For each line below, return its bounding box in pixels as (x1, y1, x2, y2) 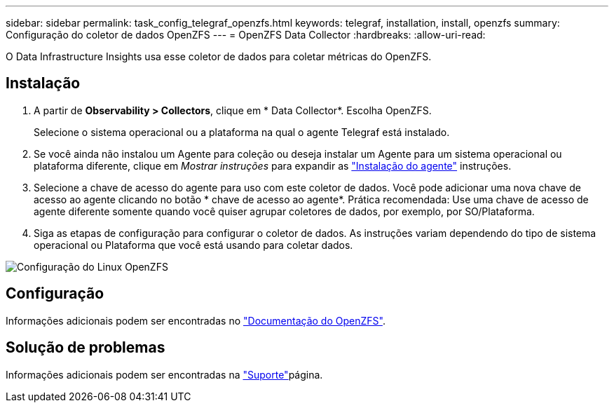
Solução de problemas (6, 339, 165, 357)
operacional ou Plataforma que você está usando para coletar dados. (34, 238, 353, 251)
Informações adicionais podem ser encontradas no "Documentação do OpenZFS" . (6, 314, 386, 327)
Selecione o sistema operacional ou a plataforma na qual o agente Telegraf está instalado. (34, 125, 450, 138)
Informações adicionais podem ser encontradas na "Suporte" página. (6, 368, 323, 381)
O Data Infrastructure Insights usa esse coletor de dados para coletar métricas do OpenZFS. (6, 50, 432, 62)
